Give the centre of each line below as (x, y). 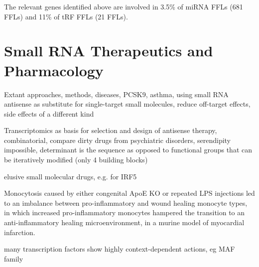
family (14, 258)
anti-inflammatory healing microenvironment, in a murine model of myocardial (124, 222)
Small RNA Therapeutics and (109, 51)
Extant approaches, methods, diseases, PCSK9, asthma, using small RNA (116, 94)
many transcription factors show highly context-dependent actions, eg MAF (120, 249)
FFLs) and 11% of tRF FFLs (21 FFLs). (66, 16)
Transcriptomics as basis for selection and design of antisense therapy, (111, 130)
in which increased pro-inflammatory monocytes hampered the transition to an (125, 212)
